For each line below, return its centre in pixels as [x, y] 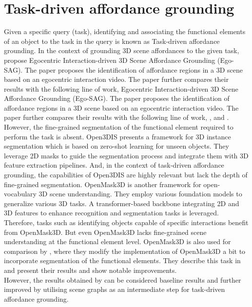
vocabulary [20, 194]
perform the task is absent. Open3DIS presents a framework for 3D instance [117, 136]
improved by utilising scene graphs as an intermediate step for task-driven [115, 289]
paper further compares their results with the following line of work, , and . [116, 117]
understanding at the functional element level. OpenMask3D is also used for [117, 241]
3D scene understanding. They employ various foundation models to [140, 194]
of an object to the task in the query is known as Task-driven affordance [112, 41]
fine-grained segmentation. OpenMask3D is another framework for [103, 184]
